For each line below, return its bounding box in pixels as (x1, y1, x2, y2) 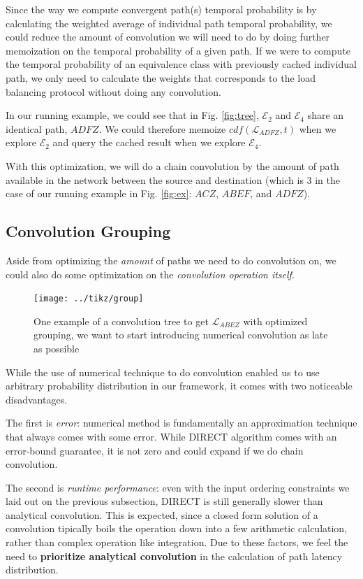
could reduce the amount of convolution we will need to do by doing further (6, 29, 330, 44)
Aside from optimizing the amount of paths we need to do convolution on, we (6, 252, 336, 267)
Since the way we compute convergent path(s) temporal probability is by (6, 2, 317, 16)
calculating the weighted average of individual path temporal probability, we (6, 15, 332, 30)
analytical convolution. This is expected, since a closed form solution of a (6, 507, 318, 522)
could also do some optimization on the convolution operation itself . (6, 266, 295, 281)
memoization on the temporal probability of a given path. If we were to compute (6, 43, 350, 57)
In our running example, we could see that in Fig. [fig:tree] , (6, 108, 259, 122)
